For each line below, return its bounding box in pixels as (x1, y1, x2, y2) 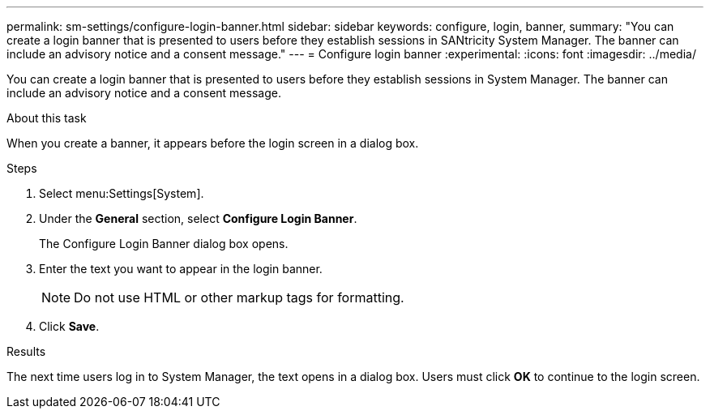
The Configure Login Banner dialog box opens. (39, 237, 289, 250)
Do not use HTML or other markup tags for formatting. (74, 289, 404, 306)
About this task (6, 111, 87, 125)
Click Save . (39, 319, 100, 333)
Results (6, 344, 46, 358)
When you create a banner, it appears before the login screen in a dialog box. (6, 136, 419, 150)
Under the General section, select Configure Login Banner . (39, 212, 357, 225)
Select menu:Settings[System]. (39, 186, 204, 200)
